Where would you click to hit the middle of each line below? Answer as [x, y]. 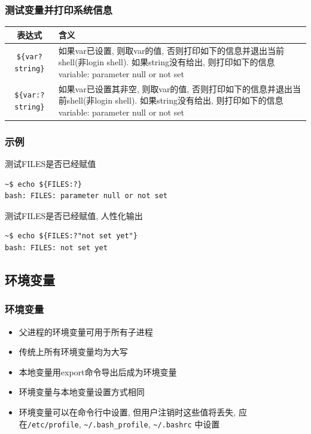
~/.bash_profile [116, 425]
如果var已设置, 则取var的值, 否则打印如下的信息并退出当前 [171, 50]
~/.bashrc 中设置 [187, 424]
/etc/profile [53, 425]
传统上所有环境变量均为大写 [73, 352]
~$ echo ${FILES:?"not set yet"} [71, 236]
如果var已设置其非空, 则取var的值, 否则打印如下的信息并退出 [175, 88]
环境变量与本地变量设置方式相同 [82, 392]
